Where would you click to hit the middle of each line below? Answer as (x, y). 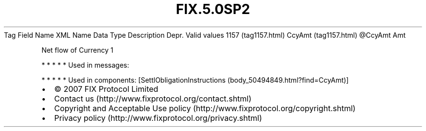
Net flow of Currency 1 (77, 50)
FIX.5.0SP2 (213, 9)
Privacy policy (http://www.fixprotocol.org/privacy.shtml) (158, 118)
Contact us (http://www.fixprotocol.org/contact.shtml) (153, 98)
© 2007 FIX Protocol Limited (106, 89)
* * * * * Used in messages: (85, 65)
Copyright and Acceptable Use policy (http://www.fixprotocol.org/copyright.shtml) (205, 108)
